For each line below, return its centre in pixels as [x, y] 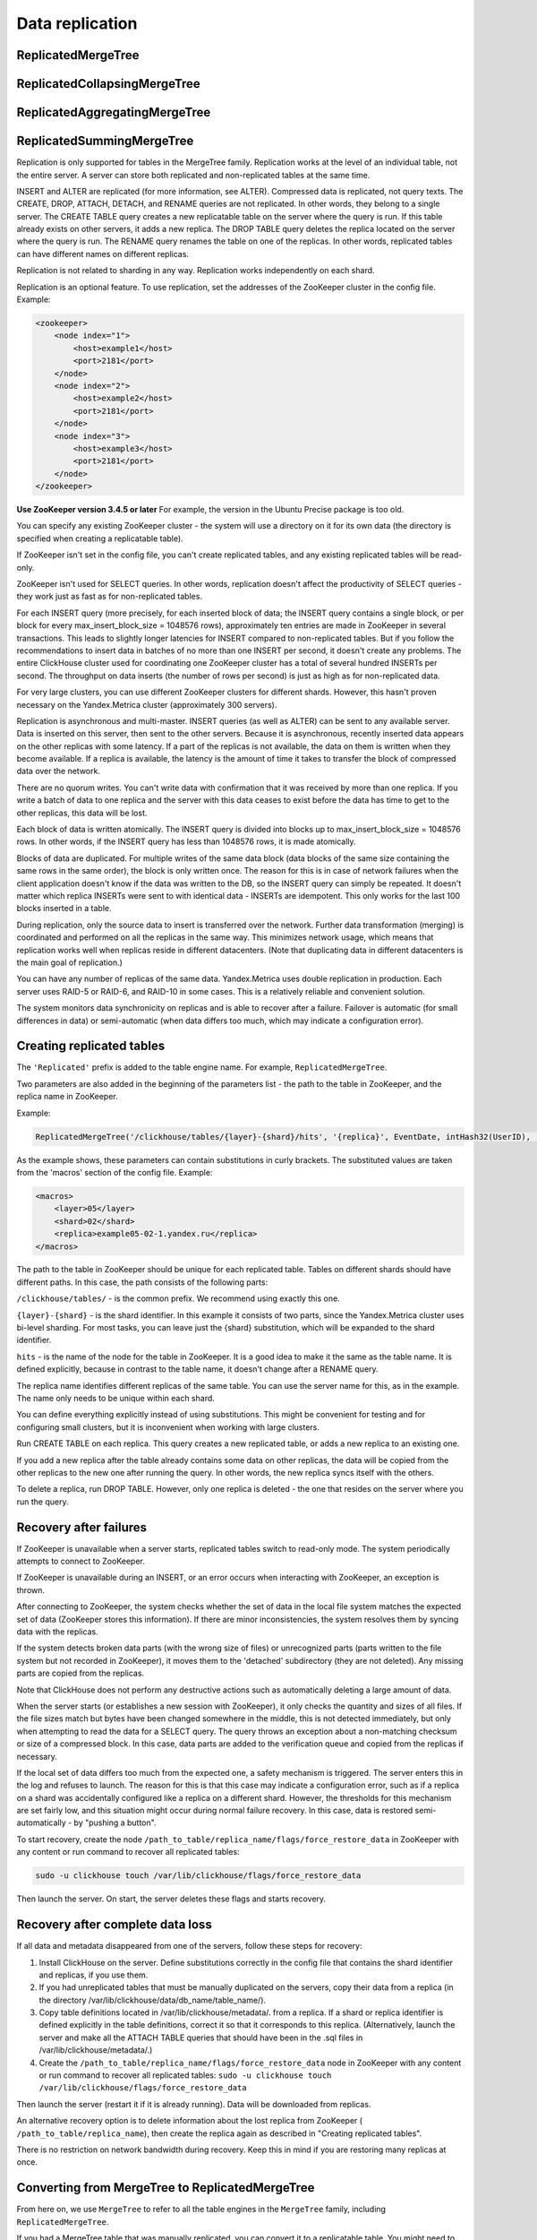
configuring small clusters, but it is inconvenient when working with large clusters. [168, 1427]
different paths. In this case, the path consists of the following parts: [142, 1282]
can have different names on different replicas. [103, 254]
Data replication [77, 23]
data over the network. [58, 771]
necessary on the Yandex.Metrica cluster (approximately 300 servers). [147, 704]
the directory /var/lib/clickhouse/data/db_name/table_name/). [153, 2000]
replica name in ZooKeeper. [67, 1097]
